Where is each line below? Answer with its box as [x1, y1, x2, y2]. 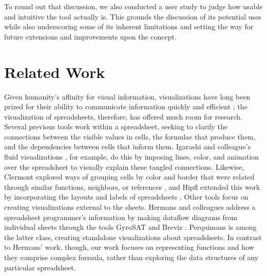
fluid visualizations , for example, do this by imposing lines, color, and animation [4, 151, 259, 162]
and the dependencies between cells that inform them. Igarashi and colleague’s [4, 141, 251, 152]
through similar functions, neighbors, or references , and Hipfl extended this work [4, 181, 260, 192]
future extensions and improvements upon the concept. [4, 31, 177, 42]
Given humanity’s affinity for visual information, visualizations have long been [4, 91, 251, 102]
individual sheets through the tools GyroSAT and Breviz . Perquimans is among [4, 222, 257, 232]
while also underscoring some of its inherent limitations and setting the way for [4, 21, 254, 32]
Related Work [4, 61, 105, 82]
